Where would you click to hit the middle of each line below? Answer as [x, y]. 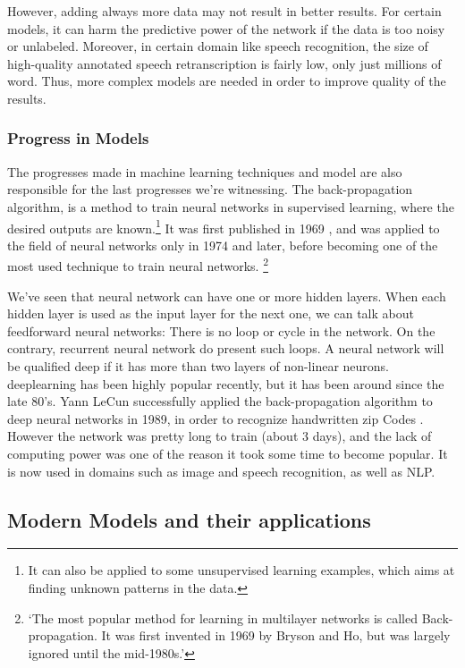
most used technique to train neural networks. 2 [138, 265]
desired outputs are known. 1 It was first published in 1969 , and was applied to [224, 226]
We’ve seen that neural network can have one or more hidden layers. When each [227, 296]
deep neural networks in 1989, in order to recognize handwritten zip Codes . [216, 418]
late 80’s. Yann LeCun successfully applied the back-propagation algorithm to [220, 401]
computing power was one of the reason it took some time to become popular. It [228, 453]
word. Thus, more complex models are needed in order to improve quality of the [227, 81]
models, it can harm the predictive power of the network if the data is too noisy [226, 28]
